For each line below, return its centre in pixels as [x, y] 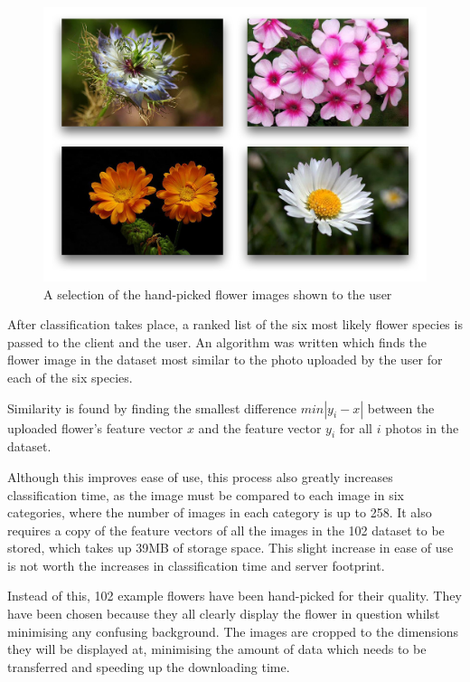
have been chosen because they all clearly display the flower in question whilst [224, 614]
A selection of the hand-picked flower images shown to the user [218, 294]
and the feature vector [260, 427]
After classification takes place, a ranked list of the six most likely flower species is [235, 324]
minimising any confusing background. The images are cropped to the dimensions [233, 631]
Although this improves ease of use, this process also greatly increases [200, 476]
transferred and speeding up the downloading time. [149, 666]
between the [401, 407]
